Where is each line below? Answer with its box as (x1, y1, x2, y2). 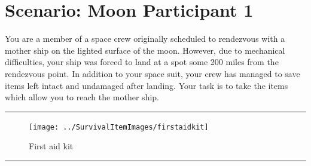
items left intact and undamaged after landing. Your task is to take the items (5, 79, 288, 91)
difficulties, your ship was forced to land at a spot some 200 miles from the (5, 56, 279, 68)
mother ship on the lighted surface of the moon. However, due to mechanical (5, 44, 285, 56)
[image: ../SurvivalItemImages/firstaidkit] (29, 122, 209, 131)
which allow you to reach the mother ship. (5, 91, 159, 103)
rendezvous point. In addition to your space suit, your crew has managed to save (5, 67, 300, 79)
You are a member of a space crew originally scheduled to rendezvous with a (5, 32, 285, 45)
